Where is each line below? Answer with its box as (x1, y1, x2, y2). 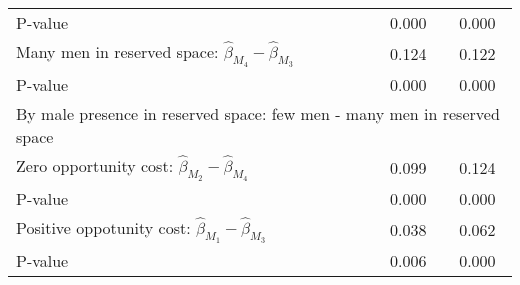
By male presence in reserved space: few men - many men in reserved (16, 101, 500, 125)
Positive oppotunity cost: (16, 215, 191, 239)
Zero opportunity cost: (16, 153, 174, 177)
